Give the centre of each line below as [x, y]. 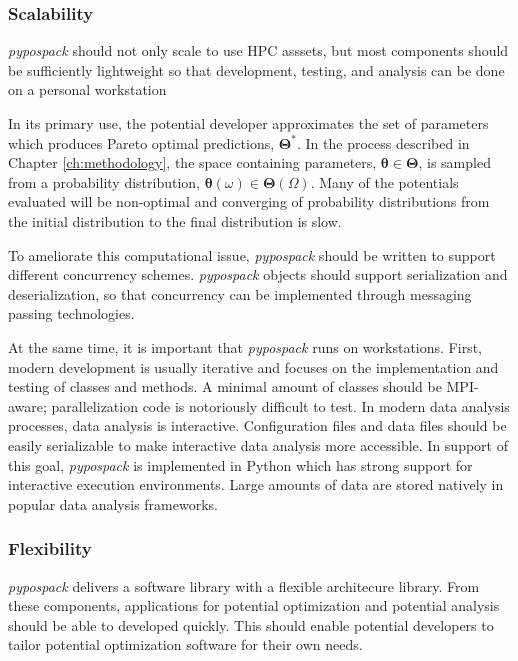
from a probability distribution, [104, 181]
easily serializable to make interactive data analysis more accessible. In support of [258, 444]
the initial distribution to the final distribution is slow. [175, 220]
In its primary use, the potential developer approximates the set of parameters [248, 123]
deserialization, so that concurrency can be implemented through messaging [240, 293]
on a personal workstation [87, 89]
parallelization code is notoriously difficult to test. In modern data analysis [280, 405]
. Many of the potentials [384, 181]
